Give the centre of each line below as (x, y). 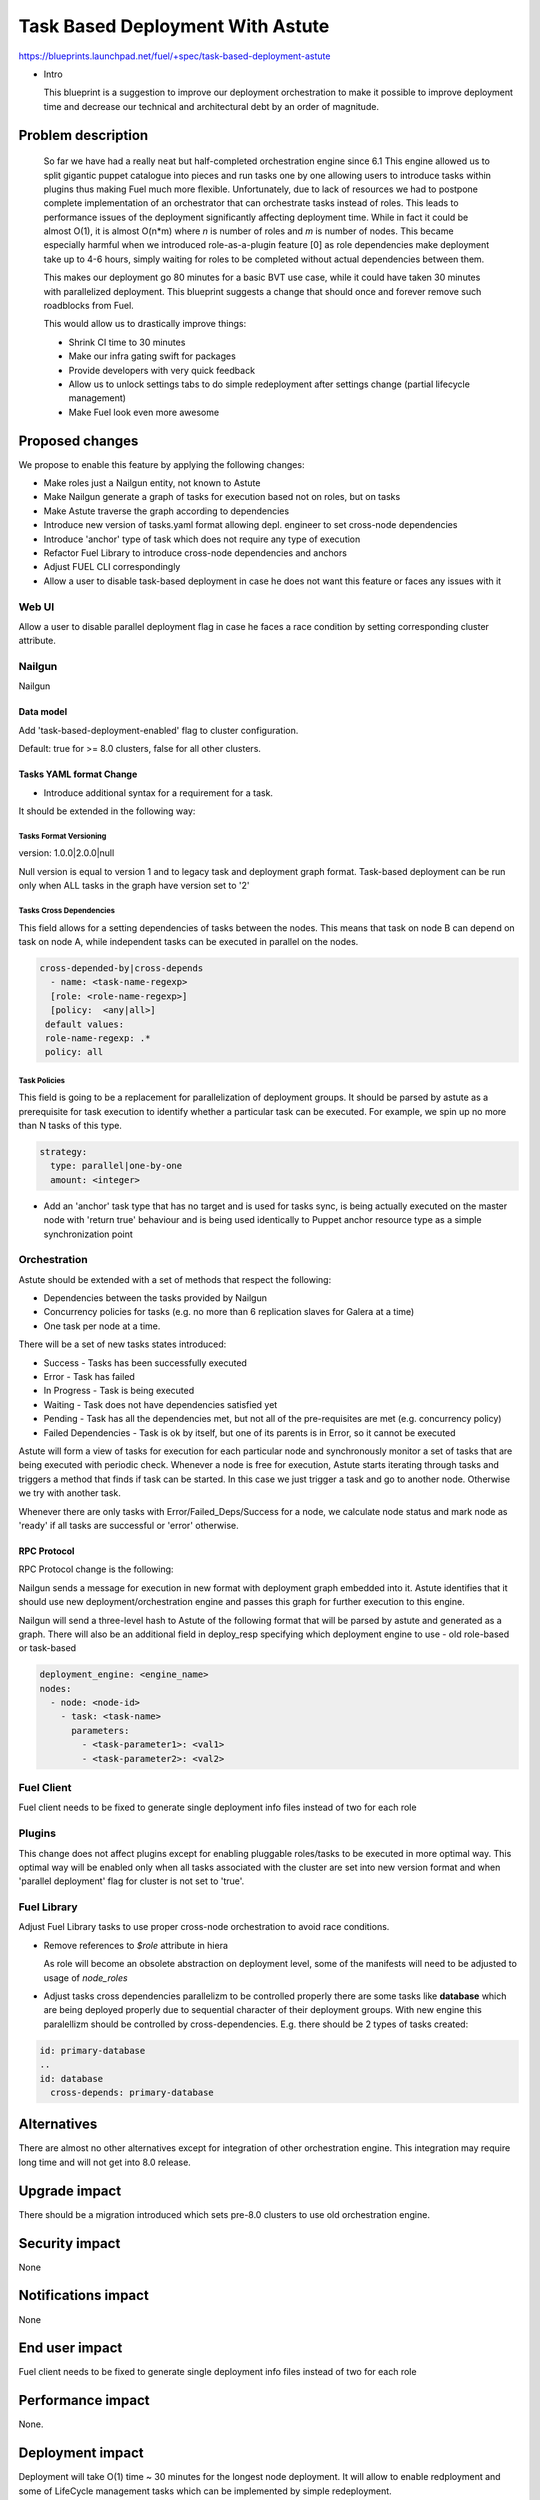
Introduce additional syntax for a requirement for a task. (158, 792)
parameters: (100, 1730)
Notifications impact (83, 2295)
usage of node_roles (86, 1977)
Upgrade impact (70, 2190)
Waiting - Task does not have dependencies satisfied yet (160, 1404)
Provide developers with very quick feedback (161, 370)
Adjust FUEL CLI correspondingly (112, 567)
